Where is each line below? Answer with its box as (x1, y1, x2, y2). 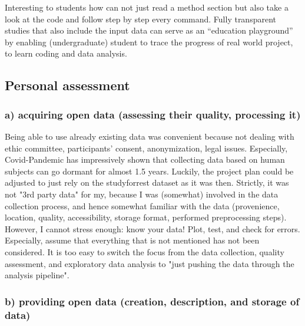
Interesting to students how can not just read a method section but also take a (5, 1, 289, 13)
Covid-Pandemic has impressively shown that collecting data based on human (5, 153, 285, 166)
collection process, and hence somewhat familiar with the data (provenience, (5, 199, 280, 212)
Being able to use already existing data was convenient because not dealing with (5, 130, 294, 142)
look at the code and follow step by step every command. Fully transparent (5, 12, 276, 25)
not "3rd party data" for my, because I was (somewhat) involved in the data (5, 187, 279, 200)
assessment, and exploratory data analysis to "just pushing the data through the (5, 257, 294, 269)
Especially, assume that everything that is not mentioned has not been (5, 234, 260, 246)
